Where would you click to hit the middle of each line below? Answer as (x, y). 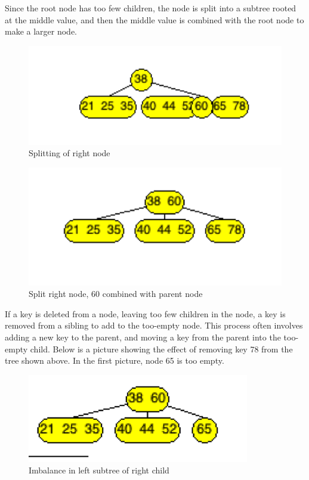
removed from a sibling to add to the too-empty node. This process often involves (154, 325)
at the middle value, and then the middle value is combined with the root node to (154, 19)
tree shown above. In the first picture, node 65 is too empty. (115, 360)
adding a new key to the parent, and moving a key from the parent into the (143, 337)
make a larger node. (41, 31)
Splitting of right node (69, 153)
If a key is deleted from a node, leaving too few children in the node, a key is (145, 313)
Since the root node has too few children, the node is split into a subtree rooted (151, 8)
